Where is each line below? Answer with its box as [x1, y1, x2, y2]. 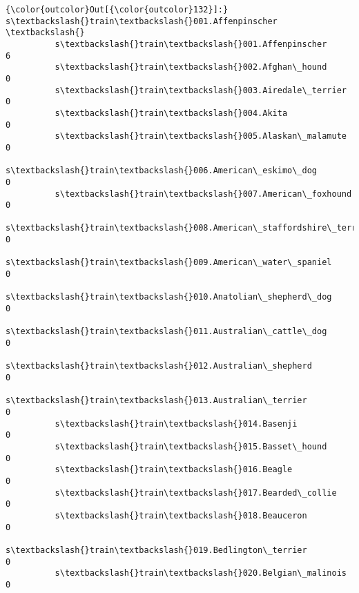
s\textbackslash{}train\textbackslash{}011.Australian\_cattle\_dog [6, 327, 327, 337]
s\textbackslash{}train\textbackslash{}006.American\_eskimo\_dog [6, 166, 318, 176]
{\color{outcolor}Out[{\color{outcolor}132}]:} [6, 5, 229, 14]
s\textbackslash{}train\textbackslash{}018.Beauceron [55, 510, 307, 521]
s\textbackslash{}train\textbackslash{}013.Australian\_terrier [6, 396, 307, 406]
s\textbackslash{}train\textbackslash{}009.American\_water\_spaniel [6, 257, 332, 268]
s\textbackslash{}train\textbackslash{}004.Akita [55, 108, 288, 118]
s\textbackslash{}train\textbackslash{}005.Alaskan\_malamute [55, 131, 347, 142]
